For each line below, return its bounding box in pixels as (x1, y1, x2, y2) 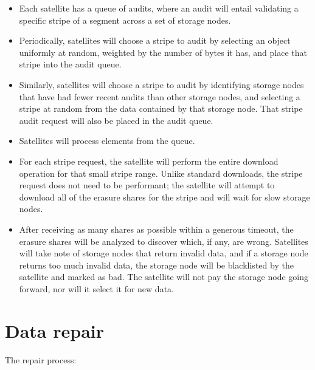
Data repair (5, 318, 105, 343)
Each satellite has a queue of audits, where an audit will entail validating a (19, 2, 299, 14)
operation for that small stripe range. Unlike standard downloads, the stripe (19, 166, 303, 179)
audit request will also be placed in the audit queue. (19, 114, 213, 126)
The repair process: (5, 353, 77, 366)
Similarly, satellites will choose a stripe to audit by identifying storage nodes (19, 78, 304, 91)
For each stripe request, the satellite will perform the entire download (19, 154, 279, 167)
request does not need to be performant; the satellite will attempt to (19, 179, 275, 191)
